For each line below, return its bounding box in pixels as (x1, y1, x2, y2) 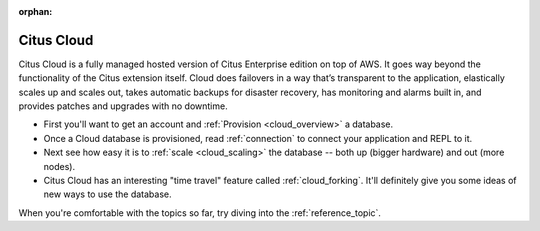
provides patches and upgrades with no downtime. (18, 100, 229, 112)
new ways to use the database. (43, 188, 172, 200)
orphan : (18, 6, 53, 17)
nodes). (43, 160, 75, 172)
